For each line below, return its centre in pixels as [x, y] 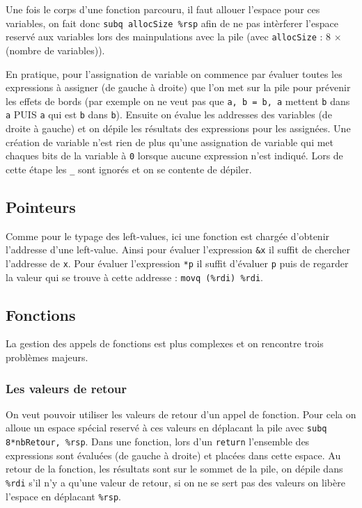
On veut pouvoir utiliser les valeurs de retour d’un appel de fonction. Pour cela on [181, 414]
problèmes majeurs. [47, 357]
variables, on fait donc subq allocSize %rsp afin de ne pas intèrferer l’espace [172, 23]
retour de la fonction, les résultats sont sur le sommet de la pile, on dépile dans [174, 469]
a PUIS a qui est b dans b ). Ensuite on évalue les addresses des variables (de [169, 114]
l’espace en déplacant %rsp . [63, 496]
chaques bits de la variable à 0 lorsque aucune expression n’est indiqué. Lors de [174, 156]
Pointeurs [41, 206]
